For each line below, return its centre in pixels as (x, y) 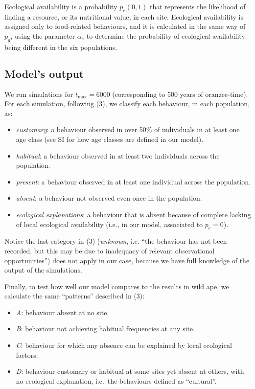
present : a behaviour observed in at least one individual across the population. (133, 181)
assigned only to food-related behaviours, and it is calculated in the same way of (125, 26)
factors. (27, 355)
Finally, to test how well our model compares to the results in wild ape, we (117, 286)
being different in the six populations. (61, 47)
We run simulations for (39, 94)
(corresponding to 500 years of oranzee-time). (180, 94)
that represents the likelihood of (198, 6)
